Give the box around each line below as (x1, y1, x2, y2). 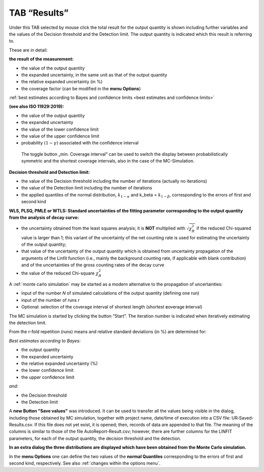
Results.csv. (9, 422, 34, 428)
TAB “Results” (9, 7, 68, 18)
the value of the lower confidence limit (21, 126, 99, 132)
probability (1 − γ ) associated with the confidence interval (21, 140, 139, 146)
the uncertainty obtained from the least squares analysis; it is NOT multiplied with (21, 225, 186, 231)
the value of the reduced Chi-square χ (21, 270, 99, 276)
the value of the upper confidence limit (21, 133, 100, 139)
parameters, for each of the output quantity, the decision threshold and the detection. (9, 435, 181, 441)
